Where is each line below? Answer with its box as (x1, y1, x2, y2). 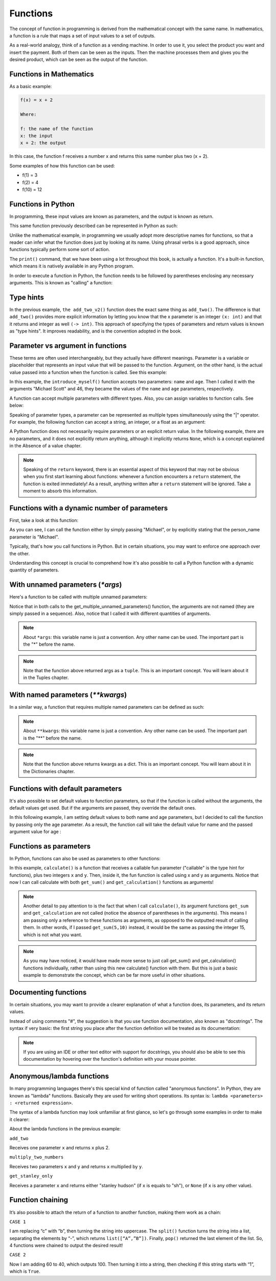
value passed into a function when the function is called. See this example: (9, 369, 167, 375)
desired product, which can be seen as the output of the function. (9, 56, 148, 63)
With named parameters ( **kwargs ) (9, 691, 127, 699)
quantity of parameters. (9, 567, 59, 573)
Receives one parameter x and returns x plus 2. (9, 1145, 110, 1151)
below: (9, 402, 24, 408)
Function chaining (9, 1195, 68, 1204)
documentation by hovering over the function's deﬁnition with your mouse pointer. (23, 1056, 197, 1062)
